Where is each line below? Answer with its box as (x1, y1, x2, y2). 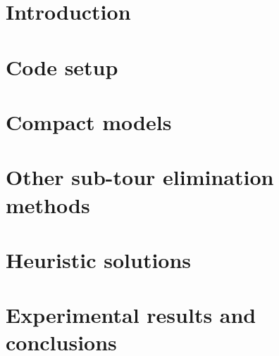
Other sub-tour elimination (6, 163, 274, 191)
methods (6, 190, 90, 219)
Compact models (6, 107, 172, 136)
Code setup (6, 52, 118, 81)
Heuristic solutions (6, 245, 192, 274)
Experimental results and (6, 300, 256, 329)
